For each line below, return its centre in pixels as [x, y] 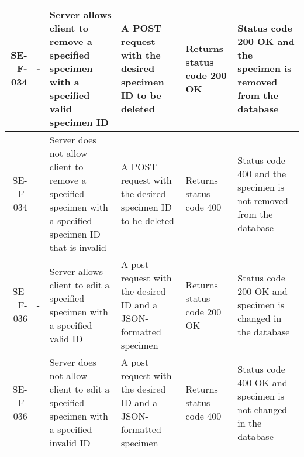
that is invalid [78, 247]
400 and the [262, 173]
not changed [262, 409]
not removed [263, 200]
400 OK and [262, 382]
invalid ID [70, 443]
